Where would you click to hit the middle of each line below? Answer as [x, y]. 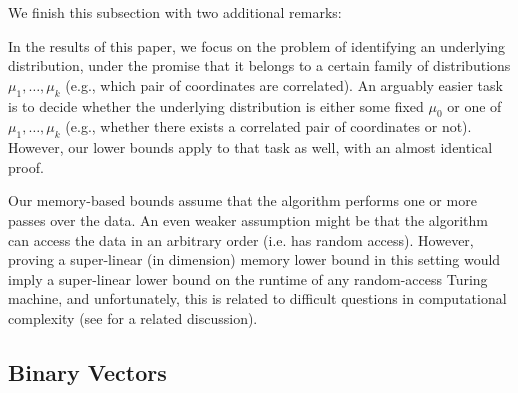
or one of [474, 105]
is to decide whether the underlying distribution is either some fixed [216, 105]
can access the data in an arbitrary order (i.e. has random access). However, [241, 239]
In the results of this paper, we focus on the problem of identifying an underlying [257, 45]
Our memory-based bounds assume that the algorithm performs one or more [242, 200]
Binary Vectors [87, 371]
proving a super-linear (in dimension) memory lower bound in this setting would [254, 259]
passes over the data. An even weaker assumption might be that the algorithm [248, 219]
